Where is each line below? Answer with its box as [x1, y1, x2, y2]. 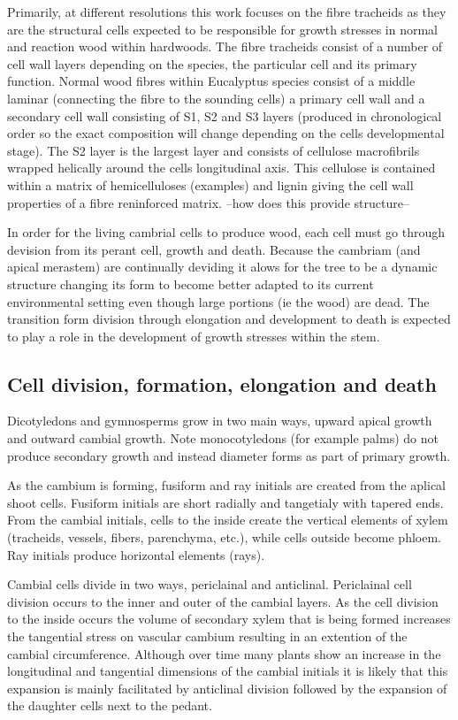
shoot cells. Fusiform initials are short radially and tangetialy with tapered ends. [7, 493, 444, 511]
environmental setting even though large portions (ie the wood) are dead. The [7, 292, 430, 310]
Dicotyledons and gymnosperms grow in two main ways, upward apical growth [7, 411, 432, 430]
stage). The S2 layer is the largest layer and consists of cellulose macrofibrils [7, 141, 420, 159]
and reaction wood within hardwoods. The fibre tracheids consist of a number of [7, 37, 443, 56]
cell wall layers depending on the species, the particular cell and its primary [7, 54, 417, 73]
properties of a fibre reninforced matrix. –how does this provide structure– [7, 193, 409, 211]
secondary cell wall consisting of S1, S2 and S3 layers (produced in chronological [7, 106, 442, 125]
